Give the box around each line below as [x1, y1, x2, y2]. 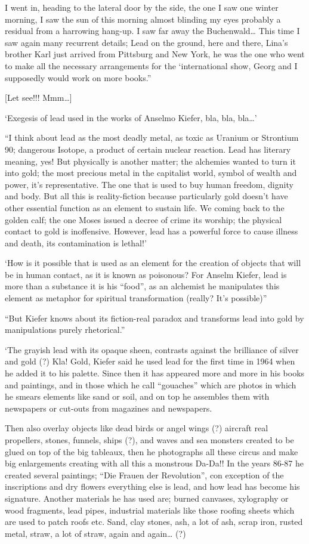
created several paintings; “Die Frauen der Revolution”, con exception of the [5, 468, 284, 481]
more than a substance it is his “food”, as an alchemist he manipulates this [5, 280, 280, 292]
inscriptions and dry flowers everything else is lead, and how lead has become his [5, 480, 300, 493]
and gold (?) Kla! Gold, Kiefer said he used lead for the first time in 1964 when [5, 355, 295, 367]
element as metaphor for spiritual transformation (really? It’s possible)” [5, 292, 267, 304]
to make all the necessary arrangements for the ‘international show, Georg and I [5, 59, 298, 72]
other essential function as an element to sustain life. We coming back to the [5, 201, 285, 214]
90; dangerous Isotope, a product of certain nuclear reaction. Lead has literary [5, 143, 291, 155]
